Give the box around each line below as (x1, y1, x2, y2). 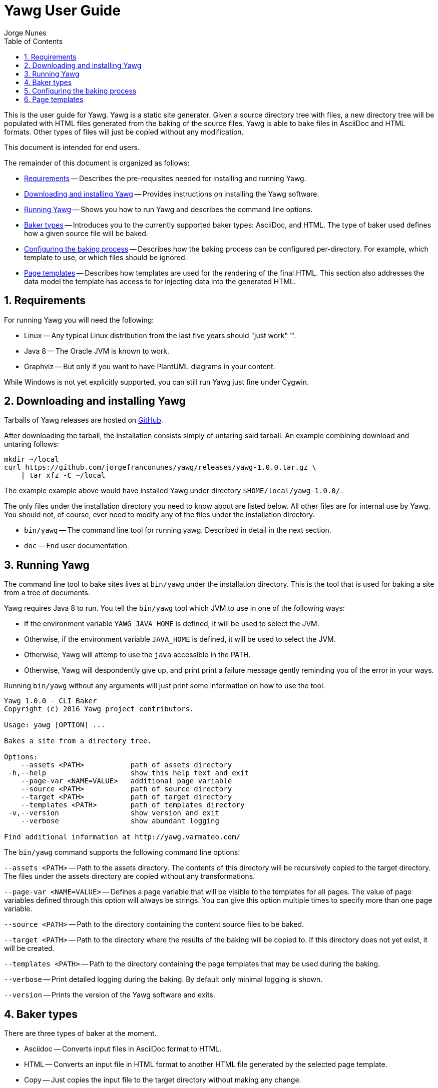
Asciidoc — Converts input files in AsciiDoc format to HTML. (24, 1044, 222, 1053)
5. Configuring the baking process (24, 86, 137, 95)
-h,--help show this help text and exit (8, 769, 249, 777)
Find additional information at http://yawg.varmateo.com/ (4, 833, 241, 841)
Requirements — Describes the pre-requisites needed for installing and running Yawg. (24, 174, 306, 183)
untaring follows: (4, 440, 59, 449)
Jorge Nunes (4, 28, 47, 37)
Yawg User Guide (4, 2, 121, 19)
